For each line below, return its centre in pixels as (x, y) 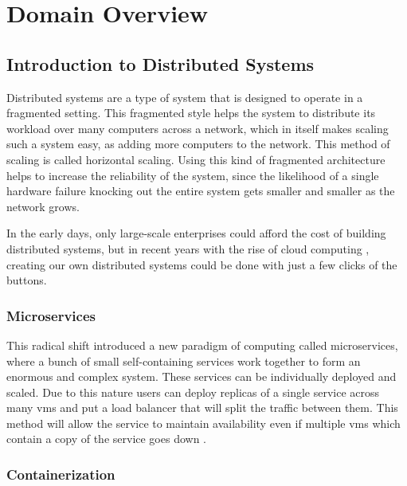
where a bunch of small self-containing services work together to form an (184, 361)
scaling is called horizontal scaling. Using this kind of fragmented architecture (196, 159)
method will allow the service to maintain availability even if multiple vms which (203, 423)
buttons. (27, 280)
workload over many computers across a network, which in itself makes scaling (198, 128)
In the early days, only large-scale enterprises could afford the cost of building (196, 233)
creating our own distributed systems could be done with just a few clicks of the (202, 264)
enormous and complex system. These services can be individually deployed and (202, 376)
